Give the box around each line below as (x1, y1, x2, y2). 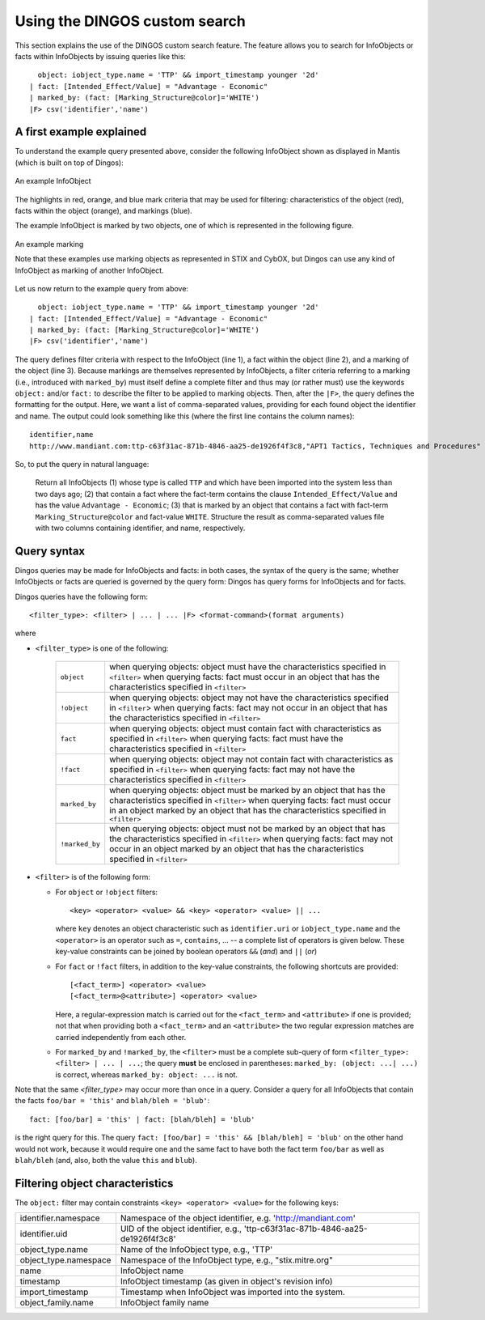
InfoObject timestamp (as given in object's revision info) (120, 1275, 333, 1287)
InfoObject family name (120, 1297, 209, 1309)
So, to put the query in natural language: (15, 460, 150, 469)
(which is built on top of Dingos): (15, 158, 124, 168)
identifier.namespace (19, 1212, 100, 1224)
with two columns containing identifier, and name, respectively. (35, 523, 246, 533)
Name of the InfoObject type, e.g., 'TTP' (120, 1244, 273, 1255)
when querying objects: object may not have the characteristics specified (109, 692, 390, 703)
